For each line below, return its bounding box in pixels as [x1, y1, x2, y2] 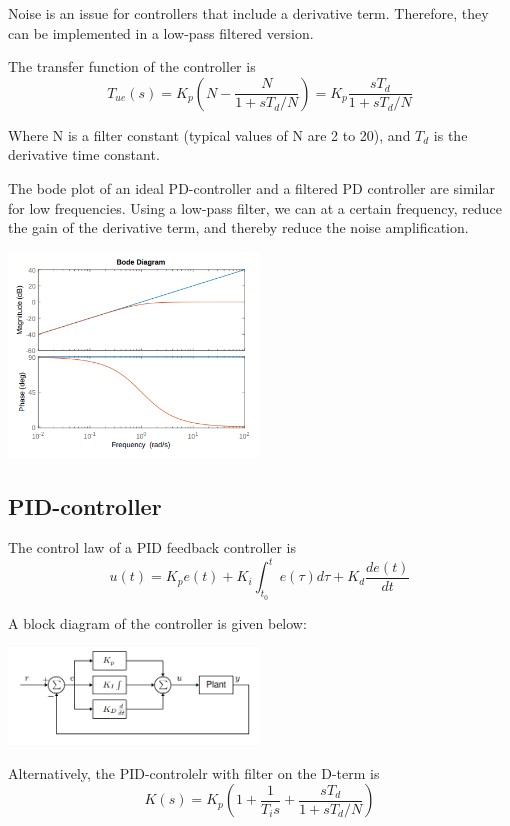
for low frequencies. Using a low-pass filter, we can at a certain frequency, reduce [8, 197, 503, 218]
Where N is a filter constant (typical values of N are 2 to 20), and [8, 124, 411, 145]
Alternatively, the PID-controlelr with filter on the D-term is [8, 762, 380, 783]
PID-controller [8, 490, 162, 521]
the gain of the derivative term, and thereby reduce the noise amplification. [8, 217, 469, 238]
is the [433, 124, 468, 145]
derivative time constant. [8, 144, 160, 165]
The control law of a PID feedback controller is [8, 537, 296, 558]
